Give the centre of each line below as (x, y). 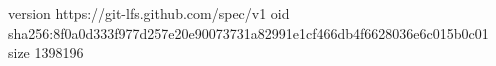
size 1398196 (46, 52)
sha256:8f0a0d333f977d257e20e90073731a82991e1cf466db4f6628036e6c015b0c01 (248, 32)
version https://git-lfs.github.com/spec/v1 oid (149, 13)
